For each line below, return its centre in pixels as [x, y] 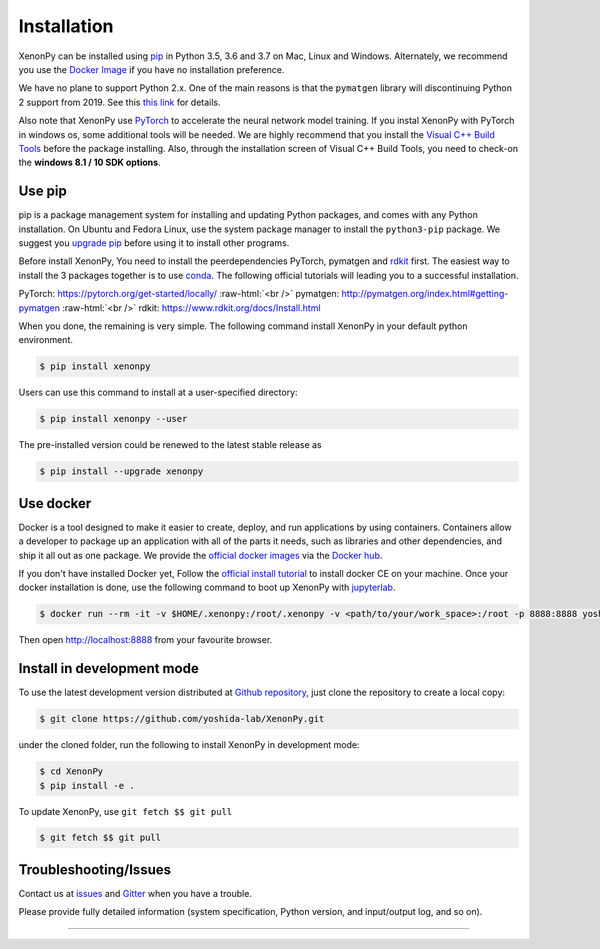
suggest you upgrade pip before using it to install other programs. [154, 242]
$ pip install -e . [87, 785]
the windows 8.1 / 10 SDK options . [89, 162]
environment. [46, 340]
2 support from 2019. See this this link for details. [119, 102]
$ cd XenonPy [71, 771]
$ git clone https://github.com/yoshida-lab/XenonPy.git [182, 719]
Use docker [55, 503]
